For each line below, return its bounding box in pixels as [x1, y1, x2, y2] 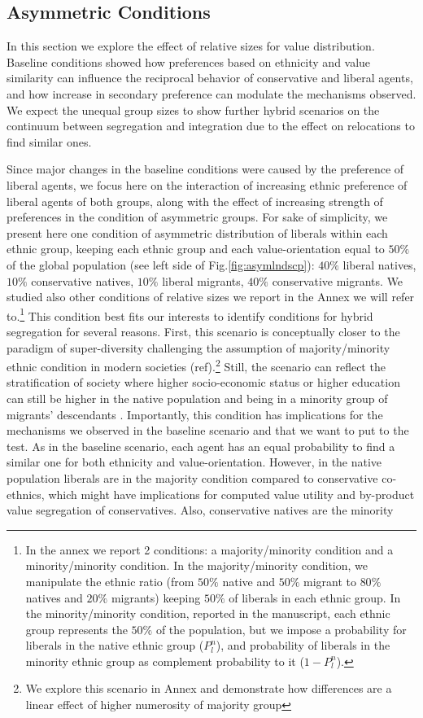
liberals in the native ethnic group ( [25, 637, 204, 654]
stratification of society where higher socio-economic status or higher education [7, 374, 400, 391]
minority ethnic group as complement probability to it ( [25, 652, 304, 669]
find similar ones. [7, 133, 92, 150]
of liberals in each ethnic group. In [229, 589, 401, 606]
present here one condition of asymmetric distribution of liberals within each [7, 224, 388, 241]
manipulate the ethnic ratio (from [25, 572, 194, 589]
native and [222, 572, 275, 589]
